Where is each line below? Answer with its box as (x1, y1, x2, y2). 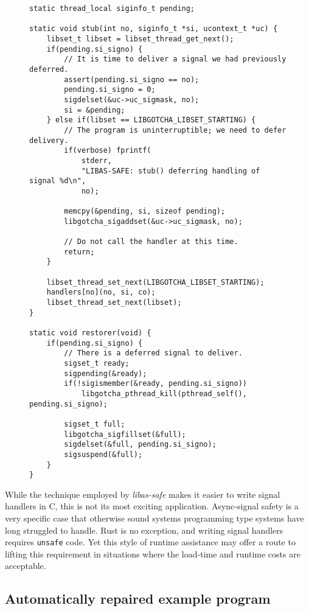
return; (64, 247, 95, 256)
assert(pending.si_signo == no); (64, 75, 200, 84)
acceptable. (5, 559, 46, 572)
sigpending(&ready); (64, 369, 147, 378)
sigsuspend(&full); (64, 450, 143, 459)
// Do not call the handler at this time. (64, 237, 238, 246)
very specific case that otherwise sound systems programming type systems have (5, 512, 304, 525)
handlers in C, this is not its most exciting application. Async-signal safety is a (5, 500, 299, 512)
